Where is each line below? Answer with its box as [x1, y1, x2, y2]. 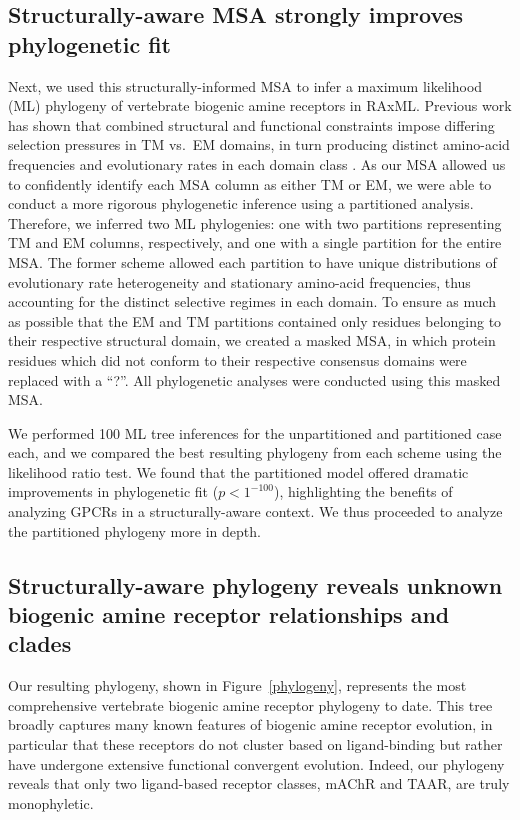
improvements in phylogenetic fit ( [8, 481, 219, 502]
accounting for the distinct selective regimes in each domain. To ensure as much [8, 291, 497, 312]
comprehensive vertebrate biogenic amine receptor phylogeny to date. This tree [8, 694, 493, 715]
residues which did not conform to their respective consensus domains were [8, 349, 467, 370]
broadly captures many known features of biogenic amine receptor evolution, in [8, 714, 493, 735]
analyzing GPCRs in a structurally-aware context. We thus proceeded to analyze [8, 501, 503, 522]
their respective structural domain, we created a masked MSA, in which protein [8, 330, 496, 351]
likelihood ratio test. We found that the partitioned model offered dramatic [8, 461, 469, 482]
